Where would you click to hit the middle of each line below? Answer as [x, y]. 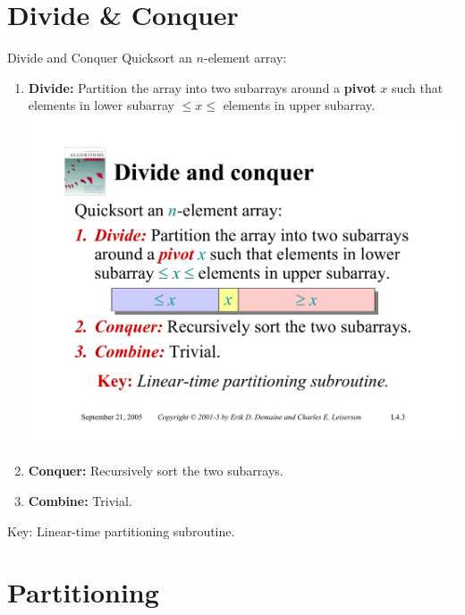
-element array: [245, 58]
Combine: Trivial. [80, 501]
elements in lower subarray [101, 105]
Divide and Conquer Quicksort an [100, 58]
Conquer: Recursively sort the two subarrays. [156, 471]
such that [417, 87]
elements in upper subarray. [299, 105]
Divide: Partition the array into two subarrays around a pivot [202, 87]
